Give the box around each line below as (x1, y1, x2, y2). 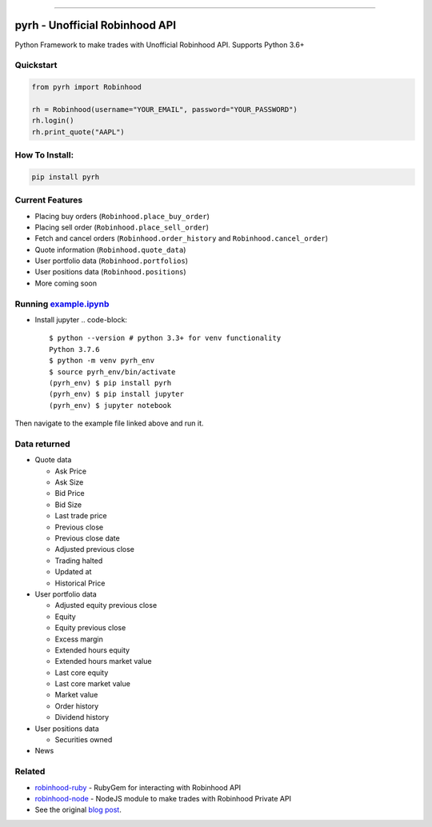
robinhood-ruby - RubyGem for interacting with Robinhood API (34, 782, 242, 792)
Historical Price (54, 578, 106, 588)
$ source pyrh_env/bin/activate (49, 367, 176, 376)
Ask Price (54, 466, 87, 476)
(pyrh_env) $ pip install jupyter (49, 390, 184, 399)
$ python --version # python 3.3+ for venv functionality (49, 334, 282, 343)
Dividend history (54, 713, 110, 722)
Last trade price (54, 511, 107, 521)
